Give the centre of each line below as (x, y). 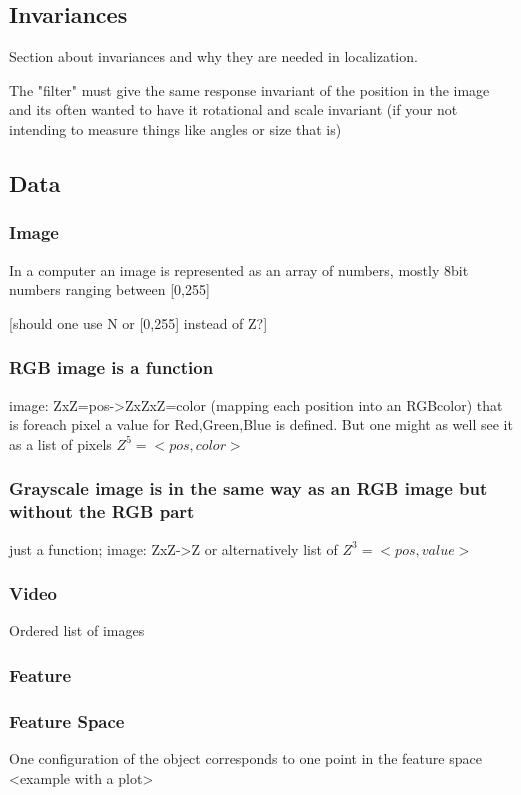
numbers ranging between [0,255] (109, 289)
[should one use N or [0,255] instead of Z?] (138, 322)
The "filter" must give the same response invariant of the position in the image (249, 89)
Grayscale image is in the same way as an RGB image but (248, 488)
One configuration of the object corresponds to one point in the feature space (245, 757)
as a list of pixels (60, 443)
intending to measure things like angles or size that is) (175, 128)
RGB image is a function (111, 367)
